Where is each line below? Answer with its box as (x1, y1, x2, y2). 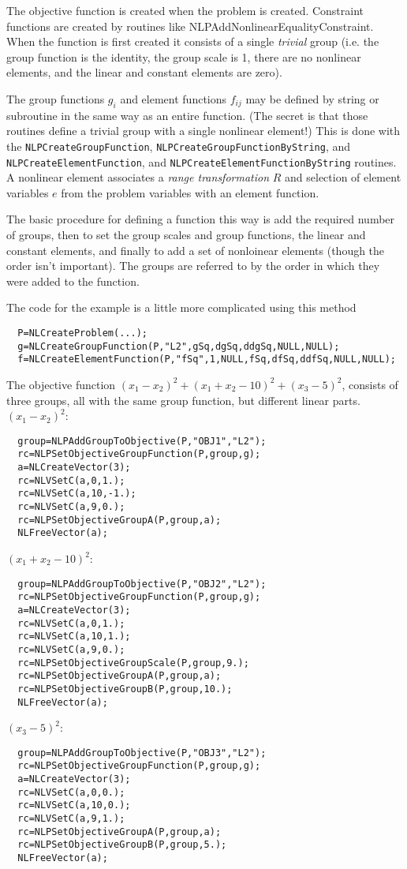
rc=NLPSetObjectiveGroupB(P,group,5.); (17, 839, 227, 851)
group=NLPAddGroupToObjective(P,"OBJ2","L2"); (17, 578, 267, 590)
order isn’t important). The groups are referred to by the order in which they (6, 257, 380, 274)
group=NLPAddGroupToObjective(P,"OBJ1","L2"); (17, 435, 267, 447)
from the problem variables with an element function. (61, 184, 319, 200)
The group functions (6, 90, 105, 107)
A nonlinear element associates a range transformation (6, 169, 270, 185)
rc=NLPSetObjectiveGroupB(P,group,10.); (17, 683, 233, 695)
